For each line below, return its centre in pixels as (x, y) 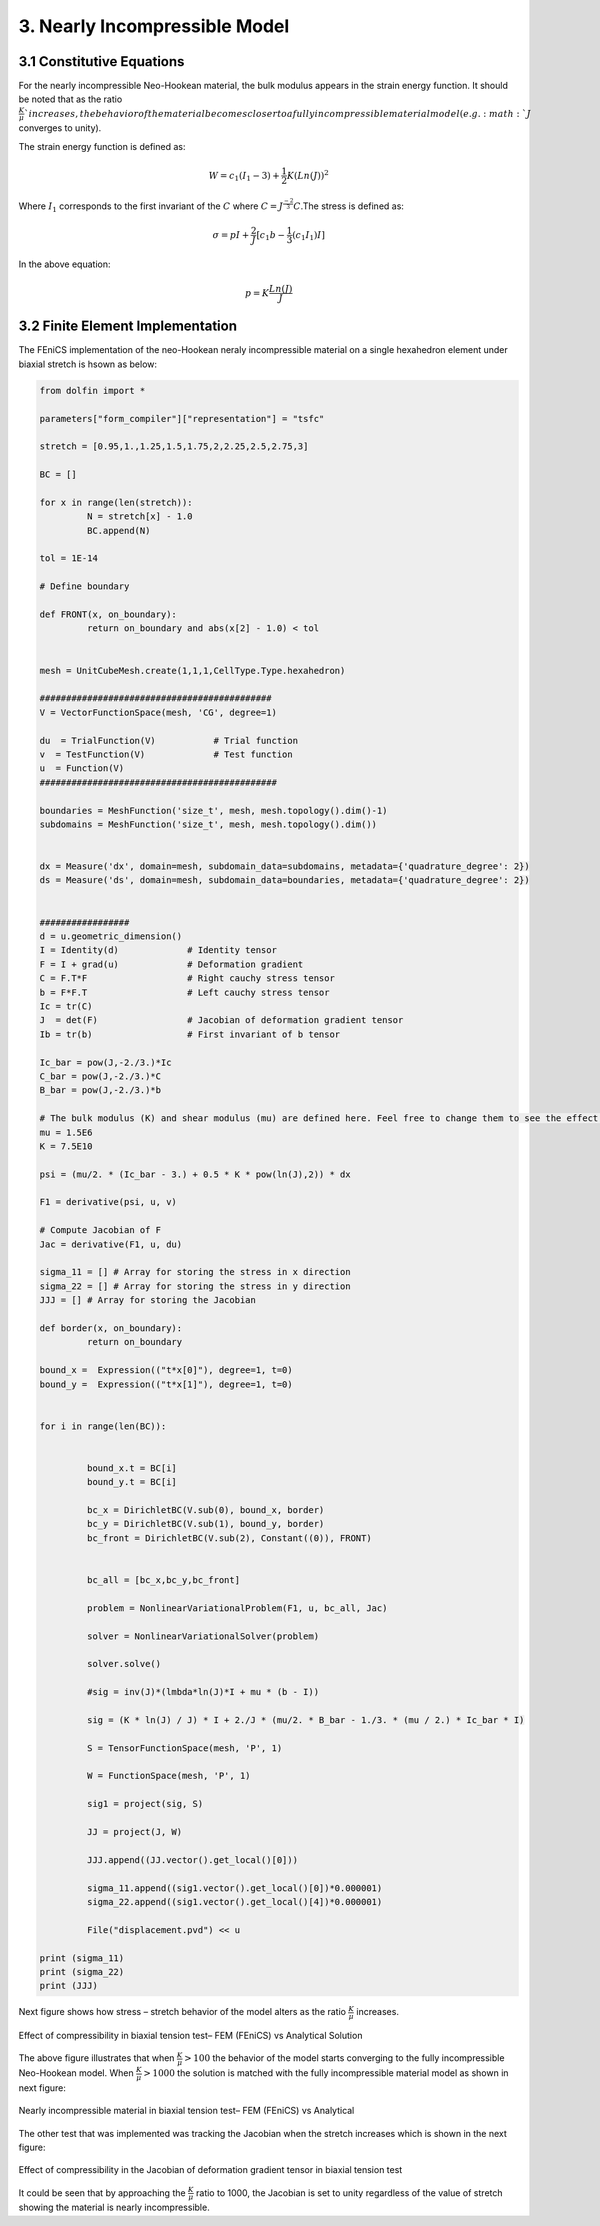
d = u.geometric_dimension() (111, 936)
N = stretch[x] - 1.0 (140, 516)
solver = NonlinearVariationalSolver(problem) (203, 1636)
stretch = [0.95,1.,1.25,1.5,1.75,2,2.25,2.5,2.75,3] (174, 446)
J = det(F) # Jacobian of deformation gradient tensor (221, 1020)
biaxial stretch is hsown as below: (88, 364)
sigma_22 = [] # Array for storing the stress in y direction (195, 1286)
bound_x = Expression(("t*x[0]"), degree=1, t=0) (166, 1370)
